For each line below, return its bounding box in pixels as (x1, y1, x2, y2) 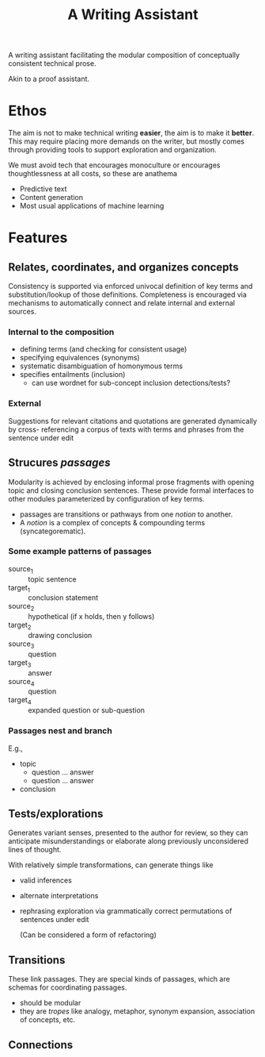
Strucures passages (8, 456, 111, 470)
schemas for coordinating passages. (8, 982, 127, 993)
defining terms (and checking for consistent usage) (19, 344, 187, 354)
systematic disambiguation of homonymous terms (19, 361, 184, 371)
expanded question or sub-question (28, 705, 145, 715)
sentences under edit (19, 915, 89, 924)
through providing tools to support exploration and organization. (8, 145, 218, 155)
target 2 (8, 621, 32, 632)
